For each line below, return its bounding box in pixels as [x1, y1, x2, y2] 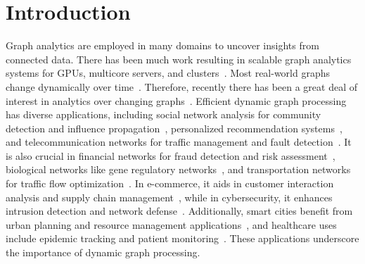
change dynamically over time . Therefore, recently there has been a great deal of [6, 79, 357, 94]
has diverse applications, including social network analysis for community [6, 107, 321, 122]
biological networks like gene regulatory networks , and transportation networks [6, 162, 351, 177]
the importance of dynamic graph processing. [6, 245, 200, 260]
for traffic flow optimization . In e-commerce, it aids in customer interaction [6, 176, 334, 191]
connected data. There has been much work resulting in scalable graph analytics [6, 51, 352, 66]
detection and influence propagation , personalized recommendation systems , [6, 120, 342, 135]
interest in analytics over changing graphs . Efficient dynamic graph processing [6, 93, 347, 108]
